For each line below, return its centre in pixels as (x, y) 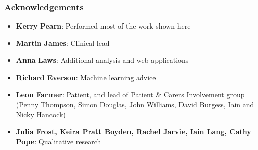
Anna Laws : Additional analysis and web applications (102, 60)
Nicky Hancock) (41, 114)
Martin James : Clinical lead (63, 43)
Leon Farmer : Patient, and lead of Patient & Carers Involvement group (130, 94)
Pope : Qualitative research (59, 141)
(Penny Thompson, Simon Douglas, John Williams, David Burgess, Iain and (135, 104)
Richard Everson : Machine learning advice (86, 77)
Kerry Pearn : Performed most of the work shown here (103, 26)
